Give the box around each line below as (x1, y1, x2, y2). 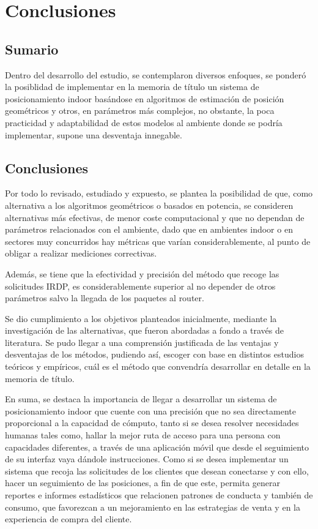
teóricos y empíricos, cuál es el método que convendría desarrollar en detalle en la (5, 360, 311, 373)
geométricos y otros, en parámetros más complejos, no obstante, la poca (5, 104, 275, 117)
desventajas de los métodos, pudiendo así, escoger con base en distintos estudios (5, 348, 304, 361)
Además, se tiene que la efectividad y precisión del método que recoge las (5, 267, 279, 280)
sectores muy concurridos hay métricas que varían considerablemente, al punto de (5, 234, 311, 247)
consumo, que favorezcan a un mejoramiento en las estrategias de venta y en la (5, 500, 300, 513)
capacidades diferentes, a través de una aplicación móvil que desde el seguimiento (5, 440, 309, 453)
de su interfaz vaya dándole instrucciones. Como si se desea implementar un (5, 452, 289, 465)
